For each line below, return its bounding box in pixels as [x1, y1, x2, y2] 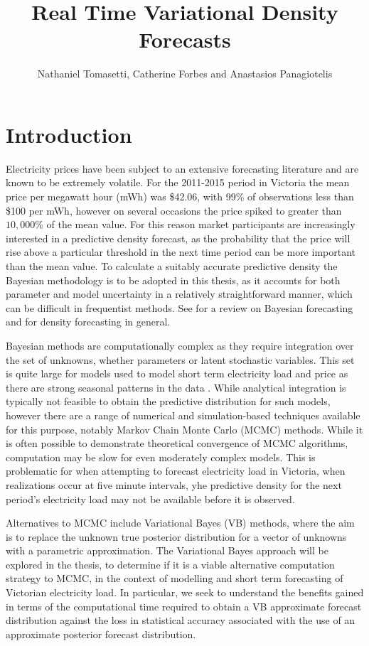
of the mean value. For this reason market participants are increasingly [46, 217, 355, 232]
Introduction [6, 119, 132, 149]
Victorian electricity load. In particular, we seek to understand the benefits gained [6, 585, 364, 600]
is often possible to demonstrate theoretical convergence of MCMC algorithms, [6, 436, 348, 451]
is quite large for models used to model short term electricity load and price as [6, 366, 348, 381]
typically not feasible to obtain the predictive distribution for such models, [6, 394, 331, 409]
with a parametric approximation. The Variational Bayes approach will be [6, 543, 328, 558]
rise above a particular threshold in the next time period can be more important [6, 244, 356, 259]
